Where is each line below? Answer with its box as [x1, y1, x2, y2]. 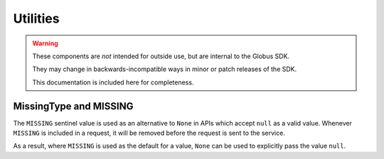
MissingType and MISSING [13, 100, 134, 112]
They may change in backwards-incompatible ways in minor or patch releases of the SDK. [32, 65, 297, 74]
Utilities [13, 11, 60, 26]
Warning [32, 39, 58, 48]
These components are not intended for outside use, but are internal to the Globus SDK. [32, 52, 290, 60]
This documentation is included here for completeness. [32, 78, 194, 87]
